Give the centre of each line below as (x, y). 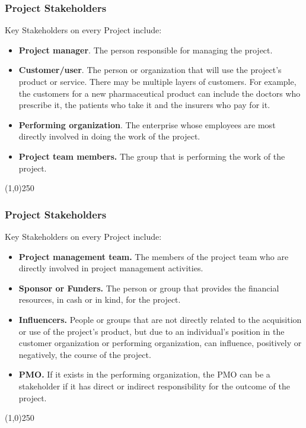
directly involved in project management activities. (111, 268)
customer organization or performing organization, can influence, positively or (160, 343)
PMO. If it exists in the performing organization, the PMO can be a (144, 374)
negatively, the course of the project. (85, 354)
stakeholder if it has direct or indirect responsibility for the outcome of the (154, 386)
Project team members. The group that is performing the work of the (152, 156)
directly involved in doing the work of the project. (109, 136)
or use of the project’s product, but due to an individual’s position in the (152, 331)
